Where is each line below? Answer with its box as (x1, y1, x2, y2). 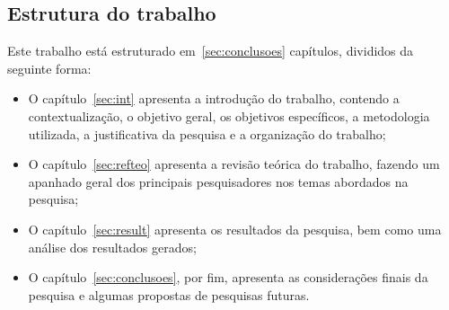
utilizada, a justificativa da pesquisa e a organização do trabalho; (28, 124, 386, 143)
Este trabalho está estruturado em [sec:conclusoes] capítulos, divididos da (7, 41, 414, 60)
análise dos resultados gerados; (28, 237, 197, 256)
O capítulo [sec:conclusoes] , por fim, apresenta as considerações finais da (28, 268, 428, 287)
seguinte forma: (7, 58, 92, 77)
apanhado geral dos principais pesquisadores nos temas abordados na (28, 172, 409, 190)
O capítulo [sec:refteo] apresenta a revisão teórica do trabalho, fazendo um (28, 155, 440, 173)
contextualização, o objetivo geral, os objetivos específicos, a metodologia (28, 106, 430, 125)
